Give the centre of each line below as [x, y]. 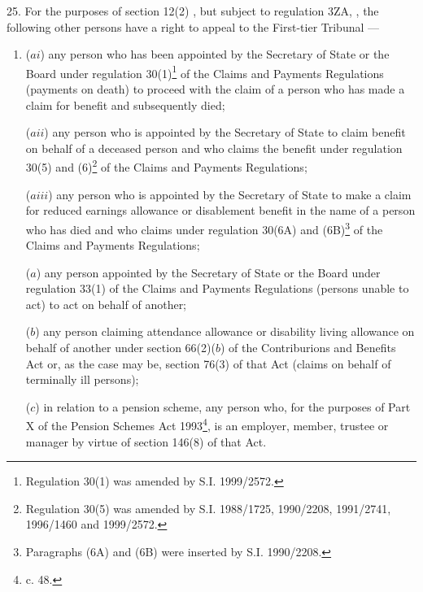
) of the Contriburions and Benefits [308, 348]
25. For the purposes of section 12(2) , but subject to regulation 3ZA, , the [193, 11]
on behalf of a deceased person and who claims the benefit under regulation [214, 148]
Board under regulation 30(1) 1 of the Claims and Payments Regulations [205, 72]
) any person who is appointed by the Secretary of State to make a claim [230, 194]
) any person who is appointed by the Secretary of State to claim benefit [225, 132]
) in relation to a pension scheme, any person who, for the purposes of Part [223, 406]
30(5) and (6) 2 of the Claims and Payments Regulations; [166, 166]
